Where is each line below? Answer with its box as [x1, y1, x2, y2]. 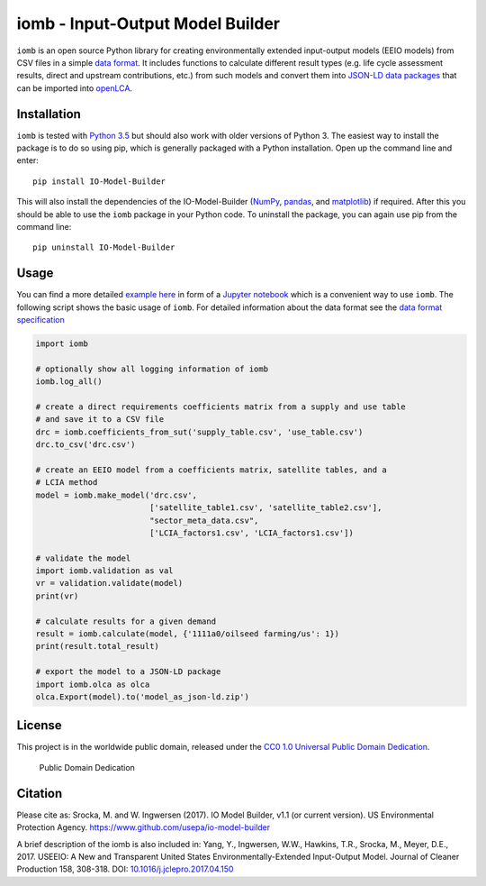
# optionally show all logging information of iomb [35, 363, 269, 374]
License [16, 717, 62, 734]
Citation [16, 785, 63, 801]
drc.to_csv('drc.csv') [35, 440, 136, 450]
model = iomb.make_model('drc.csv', [35, 489, 198, 500]
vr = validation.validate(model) [35, 578, 184, 589]
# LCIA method [35, 478, 98, 488]
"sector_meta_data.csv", [148, 515, 259, 525]
